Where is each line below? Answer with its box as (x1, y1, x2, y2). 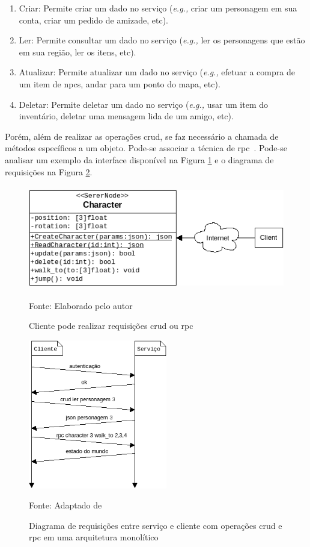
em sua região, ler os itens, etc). (19, 45, 136, 58)
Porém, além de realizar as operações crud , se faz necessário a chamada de (5, 130, 279, 142)
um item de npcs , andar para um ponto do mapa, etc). (19, 77, 220, 90)
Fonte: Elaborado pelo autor (29, 299, 133, 311)
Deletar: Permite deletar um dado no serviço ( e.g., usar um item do (19, 98, 269, 110)
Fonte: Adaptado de (29, 499, 102, 511)
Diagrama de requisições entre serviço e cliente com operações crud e (29, 519, 282, 531)
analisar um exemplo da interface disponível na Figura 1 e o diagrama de (5, 153, 274, 166)
